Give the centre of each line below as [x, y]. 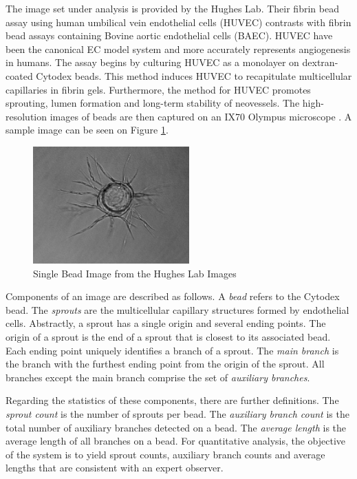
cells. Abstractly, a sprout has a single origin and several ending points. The [166, 323]
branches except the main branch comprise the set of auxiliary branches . [158, 377]
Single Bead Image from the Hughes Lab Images [135, 273]
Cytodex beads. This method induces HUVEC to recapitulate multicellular [194, 75]
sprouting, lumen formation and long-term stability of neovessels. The [153, 103]
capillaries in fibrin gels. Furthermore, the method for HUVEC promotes [158, 89]
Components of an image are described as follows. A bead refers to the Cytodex [173, 296]
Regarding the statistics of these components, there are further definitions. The [172, 400]
